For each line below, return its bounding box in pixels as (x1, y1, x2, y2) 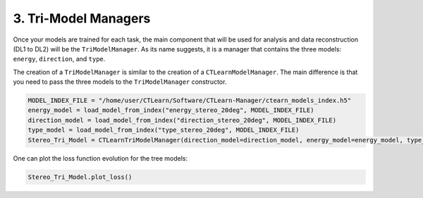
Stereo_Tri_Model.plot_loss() (27, 173, 133, 181)
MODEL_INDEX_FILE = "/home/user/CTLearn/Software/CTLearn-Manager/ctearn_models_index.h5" (27, 97, 352, 105)
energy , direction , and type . (13, 55, 106, 63)
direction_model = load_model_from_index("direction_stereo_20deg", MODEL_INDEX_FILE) (27, 116, 337, 124)
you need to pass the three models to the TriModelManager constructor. (13, 78, 227, 86)
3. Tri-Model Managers (13, 11, 151, 26)
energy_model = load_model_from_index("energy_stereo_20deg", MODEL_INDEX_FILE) (27, 106, 314, 114)
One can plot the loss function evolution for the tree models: (13, 154, 188, 162)
